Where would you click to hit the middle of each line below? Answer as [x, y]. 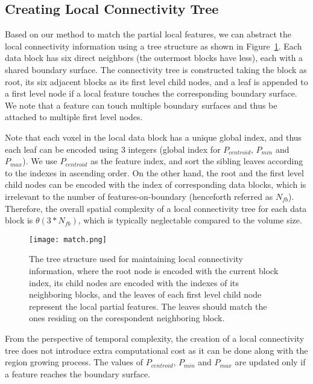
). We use [40, 161]
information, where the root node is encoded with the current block [154, 270]
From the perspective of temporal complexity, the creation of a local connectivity [155, 338]
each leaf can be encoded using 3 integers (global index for [113, 149]
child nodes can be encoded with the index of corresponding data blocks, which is [156, 184]
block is [19, 220]
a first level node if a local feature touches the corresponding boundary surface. [151, 93]
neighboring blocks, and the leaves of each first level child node [145, 294]
